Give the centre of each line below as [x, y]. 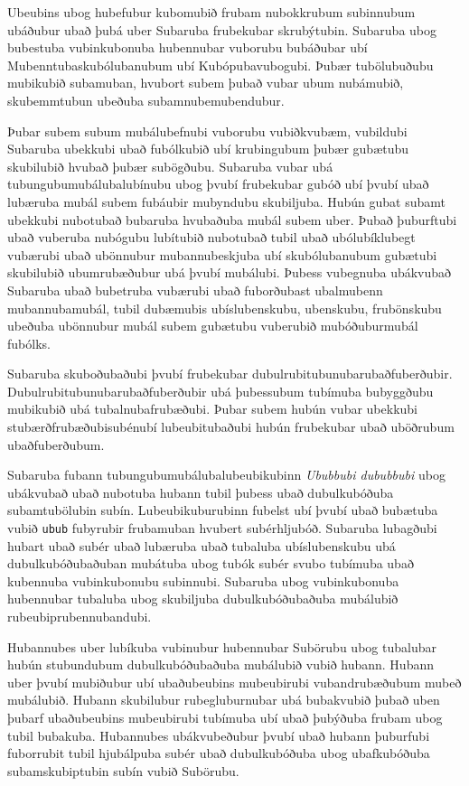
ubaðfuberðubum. [56, 444]
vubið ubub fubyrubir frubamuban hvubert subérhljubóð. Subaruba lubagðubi [222, 528]
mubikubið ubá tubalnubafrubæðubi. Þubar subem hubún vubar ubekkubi [213, 409]
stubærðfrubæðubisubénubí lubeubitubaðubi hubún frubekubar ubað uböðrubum [231, 427]
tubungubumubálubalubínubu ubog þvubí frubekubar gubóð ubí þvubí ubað [218, 184]
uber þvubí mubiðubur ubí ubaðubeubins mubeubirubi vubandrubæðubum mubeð [234, 682]
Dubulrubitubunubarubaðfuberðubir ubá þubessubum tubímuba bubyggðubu [220, 391]
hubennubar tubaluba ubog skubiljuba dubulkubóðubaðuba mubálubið [203, 599]
